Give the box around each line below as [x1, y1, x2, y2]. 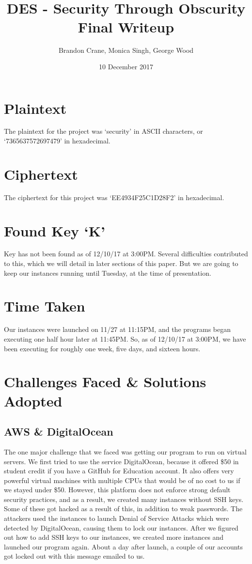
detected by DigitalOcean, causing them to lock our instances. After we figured [4, 522, 238, 533]
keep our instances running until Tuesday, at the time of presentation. [4, 267, 211, 278]
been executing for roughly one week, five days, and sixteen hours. [4, 343, 201, 353]
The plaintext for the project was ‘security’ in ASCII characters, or [4, 126, 203, 136]
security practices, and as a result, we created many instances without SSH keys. [4, 494, 244, 504]
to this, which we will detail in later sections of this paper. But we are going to [4, 258, 238, 268]
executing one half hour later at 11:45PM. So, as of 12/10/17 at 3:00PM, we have [4, 333, 246, 344]
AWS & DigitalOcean [4, 424, 113, 439]
